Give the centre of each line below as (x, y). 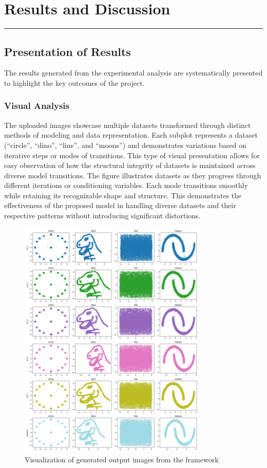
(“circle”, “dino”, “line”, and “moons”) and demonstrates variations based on (125, 145)
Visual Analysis (37, 106)
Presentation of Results (68, 51)
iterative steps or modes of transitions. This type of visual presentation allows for (132, 155)
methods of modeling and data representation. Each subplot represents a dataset (131, 135)
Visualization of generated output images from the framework (122, 459)
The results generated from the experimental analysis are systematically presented (133, 73)
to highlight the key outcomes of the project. (74, 82)
